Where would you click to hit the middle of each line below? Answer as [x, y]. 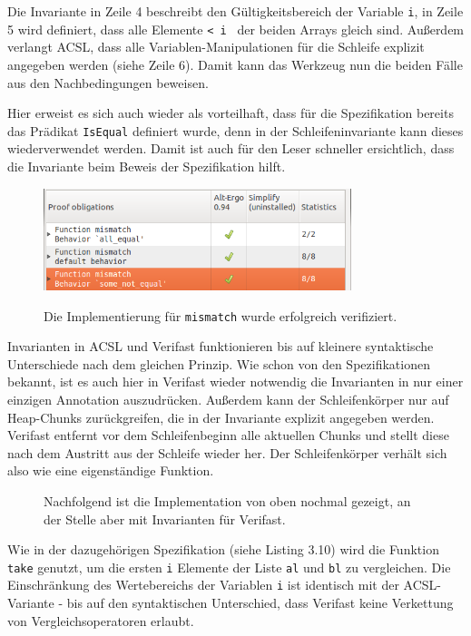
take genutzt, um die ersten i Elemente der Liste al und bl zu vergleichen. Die [229, 567]
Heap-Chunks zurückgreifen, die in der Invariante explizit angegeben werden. [221, 417]
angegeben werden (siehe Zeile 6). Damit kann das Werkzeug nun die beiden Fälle [235, 64]
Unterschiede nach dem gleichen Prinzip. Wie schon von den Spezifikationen [219, 363]
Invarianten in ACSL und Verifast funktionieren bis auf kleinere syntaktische [221, 346]
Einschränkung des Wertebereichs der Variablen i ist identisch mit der [203, 585]
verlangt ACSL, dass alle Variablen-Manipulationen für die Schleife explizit [216, 47]
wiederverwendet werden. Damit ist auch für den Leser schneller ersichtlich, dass [231, 148]
